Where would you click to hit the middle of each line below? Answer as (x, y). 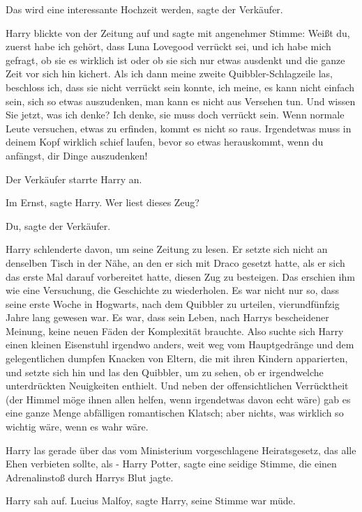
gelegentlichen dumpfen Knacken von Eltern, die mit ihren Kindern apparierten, (177, 358)
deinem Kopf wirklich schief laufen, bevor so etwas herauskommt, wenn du (165, 142)
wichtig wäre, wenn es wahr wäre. (77, 427)
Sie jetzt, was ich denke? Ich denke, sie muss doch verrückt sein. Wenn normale (175, 115)
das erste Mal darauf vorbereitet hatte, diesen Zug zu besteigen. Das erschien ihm (180, 276)
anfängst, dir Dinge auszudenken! (77, 155)
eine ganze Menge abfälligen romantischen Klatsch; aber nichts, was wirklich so (175, 413)
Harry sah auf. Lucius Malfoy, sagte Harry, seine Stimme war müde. (151, 501)
